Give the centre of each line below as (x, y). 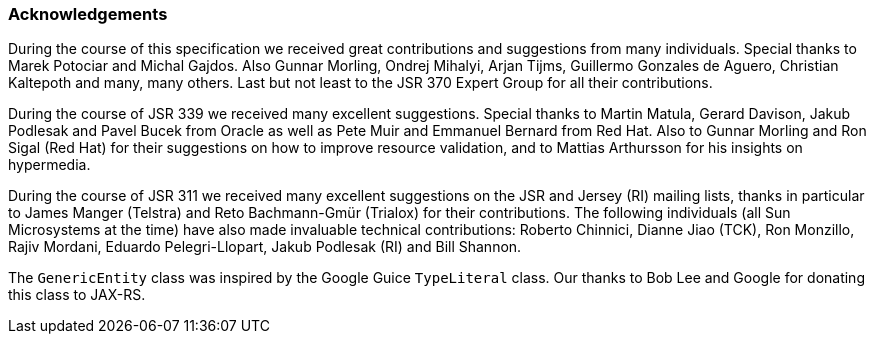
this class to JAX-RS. (77, 295)
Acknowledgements (88, 14)
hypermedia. (49, 165)
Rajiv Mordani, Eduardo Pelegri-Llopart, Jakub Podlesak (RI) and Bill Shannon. (265, 247)
